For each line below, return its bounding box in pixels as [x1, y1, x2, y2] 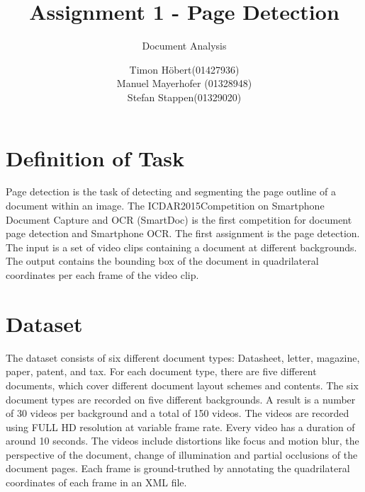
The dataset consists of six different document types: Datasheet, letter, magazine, [6, 350, 360, 365]
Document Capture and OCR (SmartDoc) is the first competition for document [6, 212, 352, 227]
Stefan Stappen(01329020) [127, 89, 242, 104]
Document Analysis [142, 38, 227, 53]
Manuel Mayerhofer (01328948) [116, 76, 252, 91]
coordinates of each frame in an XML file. [6, 475, 187, 490]
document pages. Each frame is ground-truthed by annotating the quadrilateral [6, 461, 350, 476]
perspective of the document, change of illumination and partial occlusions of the [6, 447, 358, 462]
